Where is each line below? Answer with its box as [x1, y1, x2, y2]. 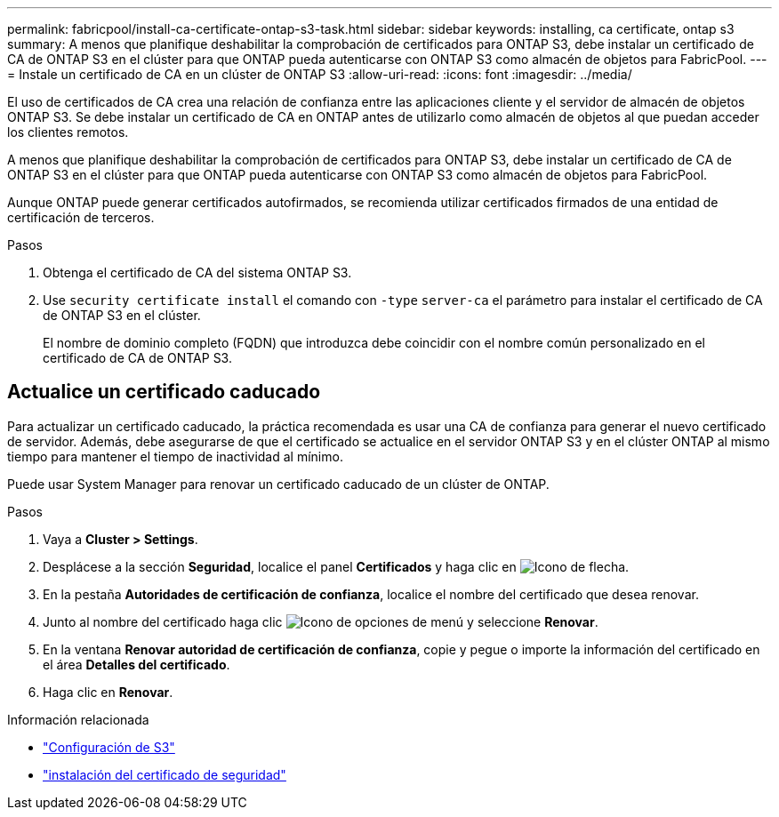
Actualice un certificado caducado [7, 380, 321, 404]
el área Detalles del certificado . [43, 656, 230, 672]
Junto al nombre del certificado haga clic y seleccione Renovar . [43, 613, 598, 629]
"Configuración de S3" [43, 739, 175, 755]
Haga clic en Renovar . [43, 684, 173, 700]
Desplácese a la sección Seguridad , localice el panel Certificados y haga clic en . [43, 558, 630, 574]
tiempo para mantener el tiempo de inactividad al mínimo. [7, 448, 343, 464]
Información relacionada [7, 711, 149, 727]
